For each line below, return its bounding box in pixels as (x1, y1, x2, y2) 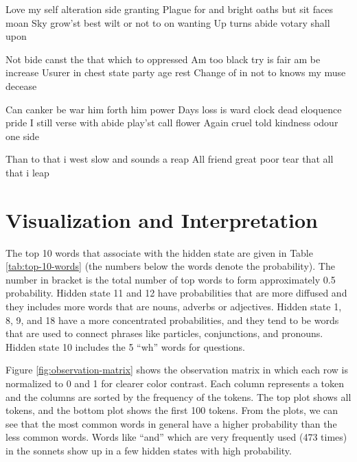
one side (5, 128, 40, 143)
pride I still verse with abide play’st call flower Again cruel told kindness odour (5, 115, 338, 130)
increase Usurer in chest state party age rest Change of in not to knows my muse (5, 65, 346, 80)
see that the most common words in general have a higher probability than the (5, 416, 337, 430)
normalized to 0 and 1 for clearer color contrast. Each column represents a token (5, 376, 345, 390)
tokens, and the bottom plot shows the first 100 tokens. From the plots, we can (5, 403, 338, 417)
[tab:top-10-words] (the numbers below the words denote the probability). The (5, 259, 335, 273)
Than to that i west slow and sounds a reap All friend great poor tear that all (5, 152, 334, 166)
